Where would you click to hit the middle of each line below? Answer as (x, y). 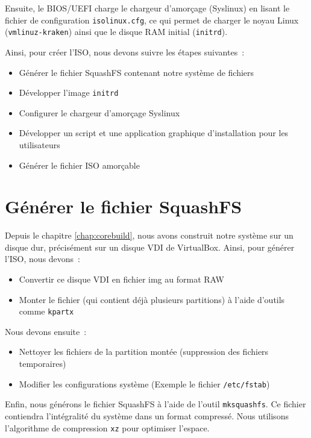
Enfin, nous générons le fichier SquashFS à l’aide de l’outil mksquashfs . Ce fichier (155, 404)
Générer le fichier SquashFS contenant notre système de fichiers (137, 72)
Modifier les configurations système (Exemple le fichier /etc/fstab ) (144, 383)
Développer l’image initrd (69, 92)
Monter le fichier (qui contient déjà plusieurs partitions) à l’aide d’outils (152, 299)
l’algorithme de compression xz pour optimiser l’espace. (107, 427)
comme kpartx (46, 311)
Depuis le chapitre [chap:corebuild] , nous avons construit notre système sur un (149, 235)
